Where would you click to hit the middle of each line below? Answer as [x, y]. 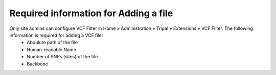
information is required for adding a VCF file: [56, 35]
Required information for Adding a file [91, 13]
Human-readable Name [52, 49]
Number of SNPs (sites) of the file [62, 57]
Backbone [38, 64]
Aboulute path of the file [52, 43]
